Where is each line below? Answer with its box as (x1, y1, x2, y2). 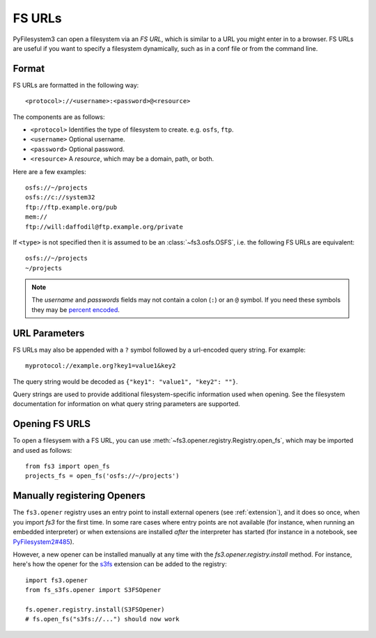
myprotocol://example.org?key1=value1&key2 (25, 362, 176, 370)
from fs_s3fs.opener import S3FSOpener (25, 586, 162, 594)
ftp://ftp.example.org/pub (25, 203, 118, 211)
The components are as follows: (13, 112, 105, 121)
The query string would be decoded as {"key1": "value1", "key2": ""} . (13, 377, 238, 386)
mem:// (25, 213, 48, 221)
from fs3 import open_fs (25, 462, 110, 470)
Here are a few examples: (13, 167, 86, 176)
